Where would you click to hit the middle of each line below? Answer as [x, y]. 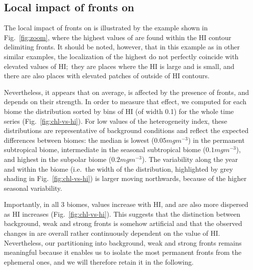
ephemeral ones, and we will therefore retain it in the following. [99, 261]
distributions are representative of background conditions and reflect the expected [126, 130]
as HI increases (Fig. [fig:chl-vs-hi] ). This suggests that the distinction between [122, 214]
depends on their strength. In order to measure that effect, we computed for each [125, 101]
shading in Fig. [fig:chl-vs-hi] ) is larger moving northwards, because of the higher [125, 178]
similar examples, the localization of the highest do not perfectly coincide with [121, 56]
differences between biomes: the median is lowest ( [79, 140]
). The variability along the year [190, 159]
